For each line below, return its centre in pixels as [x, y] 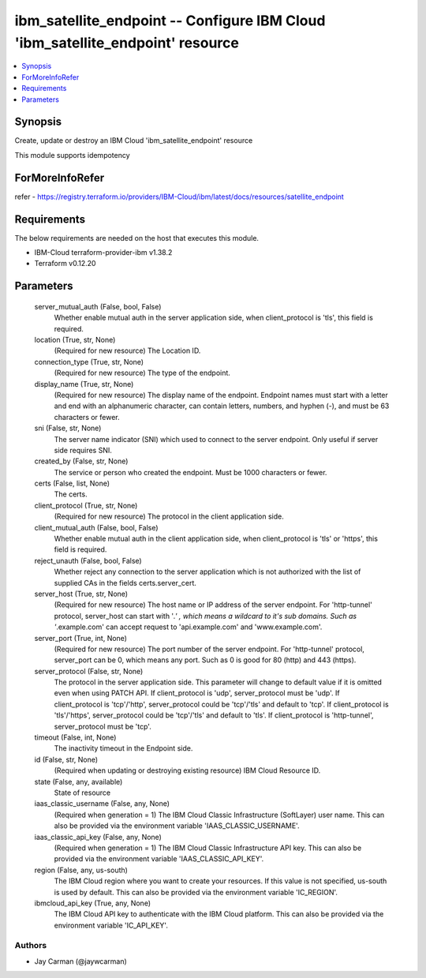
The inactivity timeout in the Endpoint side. [123, 748]
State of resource [82, 793]
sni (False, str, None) [68, 428]
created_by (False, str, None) [81, 461]
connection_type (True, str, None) [89, 362]
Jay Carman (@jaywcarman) [81, 961]
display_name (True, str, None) [84, 384]
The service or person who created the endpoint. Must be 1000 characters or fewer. [191, 472]
